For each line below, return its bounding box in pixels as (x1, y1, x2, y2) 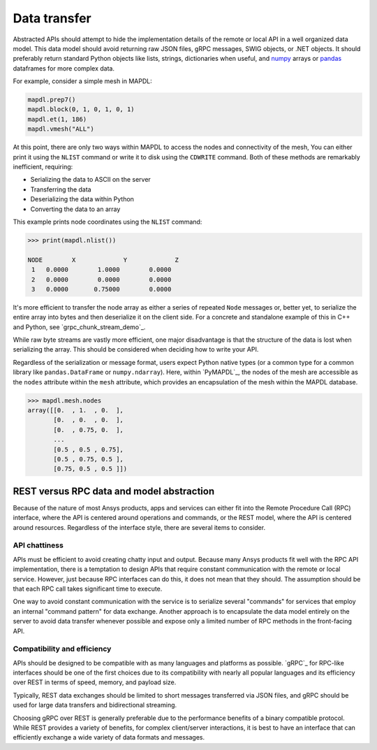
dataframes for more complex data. (13, 64, 115, 73)
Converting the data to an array (30, 205, 121, 213)
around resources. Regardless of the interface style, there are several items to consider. (13, 523, 265, 531)
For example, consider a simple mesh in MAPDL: (13, 77, 153, 85)
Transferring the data (30, 185, 91, 194)
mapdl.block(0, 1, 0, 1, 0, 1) (27, 106, 135, 113)
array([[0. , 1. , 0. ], (27, 406, 124, 414)
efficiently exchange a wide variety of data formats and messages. (13, 733, 205, 742)
